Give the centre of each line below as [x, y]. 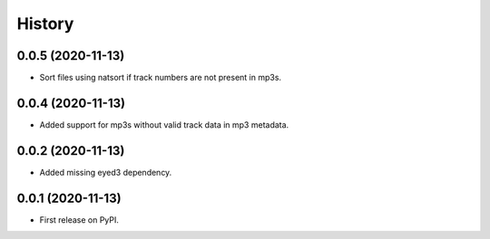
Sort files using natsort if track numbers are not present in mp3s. [160, 78]
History [45, 24]
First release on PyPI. [79, 220]
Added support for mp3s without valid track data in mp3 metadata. [164, 124]
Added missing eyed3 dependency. [106, 172]
